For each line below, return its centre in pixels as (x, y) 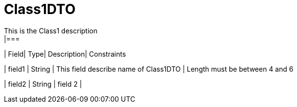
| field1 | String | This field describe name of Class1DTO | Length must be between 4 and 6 (149, 69)
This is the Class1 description (51, 31)
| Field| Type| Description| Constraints (65, 54)
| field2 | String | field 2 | (43, 84)
